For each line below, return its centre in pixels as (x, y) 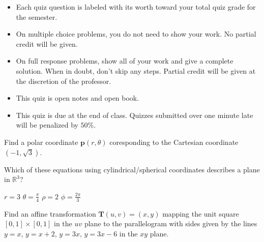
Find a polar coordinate (41, 142)
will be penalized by (47, 125)
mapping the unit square (201, 213)
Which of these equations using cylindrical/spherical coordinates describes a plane (132, 169)
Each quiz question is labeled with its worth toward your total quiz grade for (136, 7)
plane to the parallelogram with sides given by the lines (171, 223)
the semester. (37, 17)
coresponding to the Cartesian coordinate (174, 142)
